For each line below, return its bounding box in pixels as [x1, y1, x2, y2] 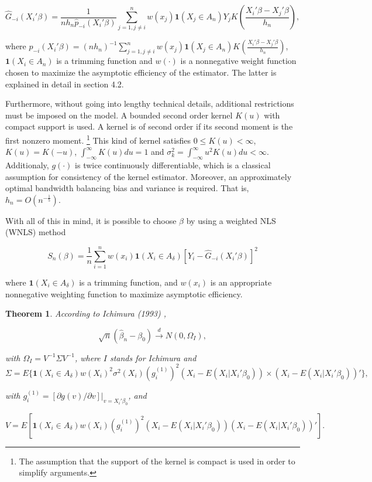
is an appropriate [210, 276, 272, 288]
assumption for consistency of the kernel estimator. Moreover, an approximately [5, 170, 292, 182]
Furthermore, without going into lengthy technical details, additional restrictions [5, 97, 294, 110]
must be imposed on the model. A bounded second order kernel [5, 108, 233, 121]
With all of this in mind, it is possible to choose [5, 214, 177, 226]
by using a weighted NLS [186, 214, 276, 226]
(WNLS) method [5, 226, 66, 238]
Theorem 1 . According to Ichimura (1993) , [5, 307, 167, 320]
